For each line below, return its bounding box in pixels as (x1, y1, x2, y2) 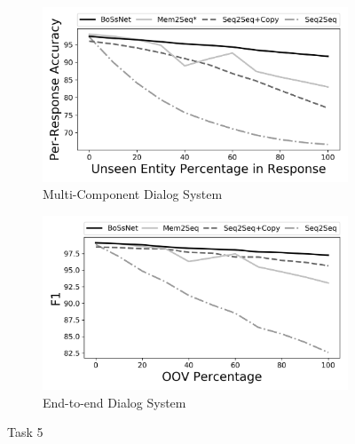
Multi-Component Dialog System (43, 185, 223, 203)
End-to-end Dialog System (43, 392, 186, 411)
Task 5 (7, 423, 43, 441)
